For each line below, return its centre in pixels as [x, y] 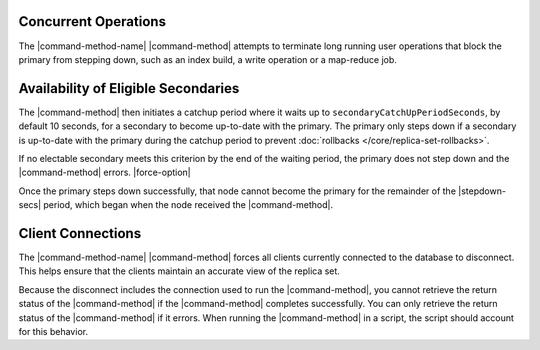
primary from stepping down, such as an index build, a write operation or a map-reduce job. [207, 59]
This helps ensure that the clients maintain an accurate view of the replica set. [179, 271]
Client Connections [80, 233]
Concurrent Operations [92, 21]
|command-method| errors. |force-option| [104, 172]
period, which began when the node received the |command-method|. [188, 205]
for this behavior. [53, 332]
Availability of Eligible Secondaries [129, 88]
